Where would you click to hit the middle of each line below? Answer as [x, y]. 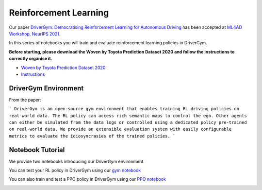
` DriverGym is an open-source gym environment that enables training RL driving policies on [124, 109]
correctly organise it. [31, 59]
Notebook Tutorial [37, 150]
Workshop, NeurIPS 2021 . [35, 34]
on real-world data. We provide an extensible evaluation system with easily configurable [120, 129]
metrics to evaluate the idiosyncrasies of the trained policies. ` [92, 136]
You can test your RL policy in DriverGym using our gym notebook [75, 171]
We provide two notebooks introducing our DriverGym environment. [77, 161]
